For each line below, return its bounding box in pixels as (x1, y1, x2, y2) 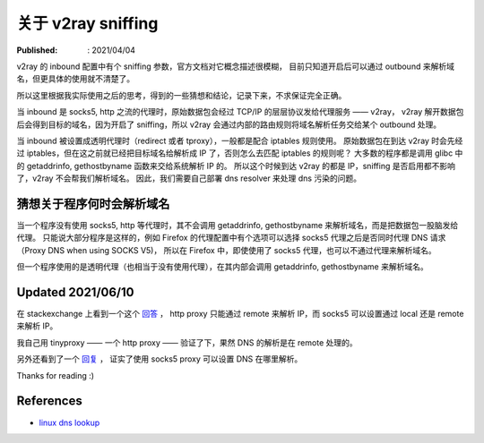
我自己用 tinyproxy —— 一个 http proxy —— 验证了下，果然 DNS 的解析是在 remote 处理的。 (16, 337, 358, 348)
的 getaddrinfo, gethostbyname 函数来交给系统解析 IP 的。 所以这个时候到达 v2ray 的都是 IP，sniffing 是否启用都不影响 (16, 160, 456, 171)
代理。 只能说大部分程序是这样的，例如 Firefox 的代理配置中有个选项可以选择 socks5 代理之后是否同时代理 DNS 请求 (16, 233, 446, 243)
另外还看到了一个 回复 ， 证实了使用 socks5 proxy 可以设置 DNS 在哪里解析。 (16, 354, 303, 364)
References (16, 394, 82, 409)
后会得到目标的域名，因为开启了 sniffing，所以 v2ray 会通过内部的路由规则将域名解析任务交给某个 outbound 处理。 (16, 119, 442, 130)
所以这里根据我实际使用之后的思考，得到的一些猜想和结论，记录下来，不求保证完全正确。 (16, 89, 347, 100)
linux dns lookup (39, 417, 100, 428)
